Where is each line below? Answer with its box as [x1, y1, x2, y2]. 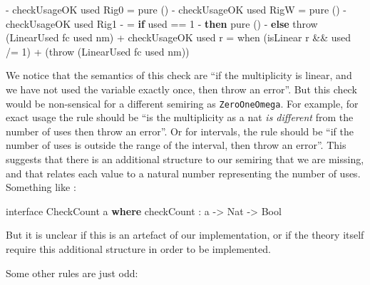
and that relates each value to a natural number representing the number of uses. [6, 165, 361, 180]
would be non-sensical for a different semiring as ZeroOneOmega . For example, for [6, 95, 359, 110]
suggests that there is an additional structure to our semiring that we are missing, [6, 152, 364, 166]
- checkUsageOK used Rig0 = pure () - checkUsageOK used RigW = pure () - [6, 2, 346, 16]
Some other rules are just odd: [6, 265, 138, 280]
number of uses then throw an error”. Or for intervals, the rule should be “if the [6, 123, 354, 138]
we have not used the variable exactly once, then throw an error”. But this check [6, 81, 357, 96]
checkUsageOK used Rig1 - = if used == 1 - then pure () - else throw [6, 16, 318, 31]
